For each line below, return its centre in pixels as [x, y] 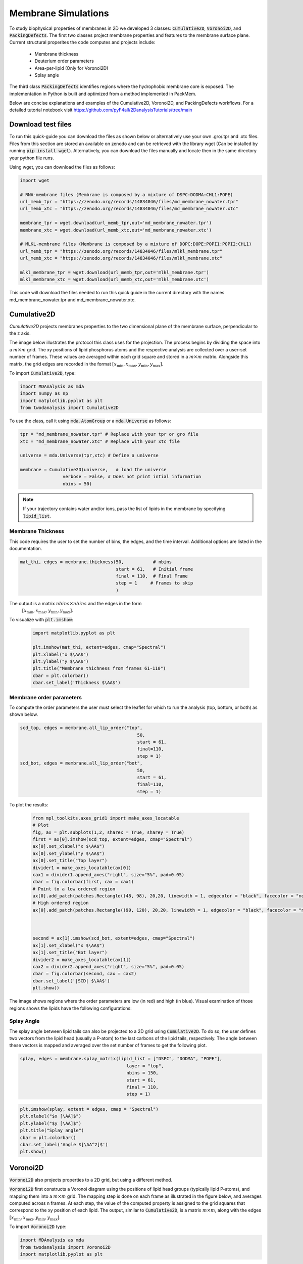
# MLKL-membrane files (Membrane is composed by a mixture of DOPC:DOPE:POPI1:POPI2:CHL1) [136, 244]
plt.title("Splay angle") [52, 1131]
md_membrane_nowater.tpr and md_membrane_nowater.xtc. [72, 300]
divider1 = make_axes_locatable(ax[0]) [82, 868]
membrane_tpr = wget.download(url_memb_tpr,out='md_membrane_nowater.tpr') [116, 223]
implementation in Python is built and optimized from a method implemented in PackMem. [103, 94]
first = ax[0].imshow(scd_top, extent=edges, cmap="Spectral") [113, 839]
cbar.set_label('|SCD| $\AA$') [71, 981]
